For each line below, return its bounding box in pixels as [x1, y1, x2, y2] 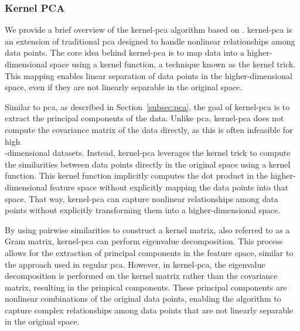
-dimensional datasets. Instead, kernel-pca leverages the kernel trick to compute [5, 146, 291, 159]
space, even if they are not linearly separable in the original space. [5, 81, 243, 93]
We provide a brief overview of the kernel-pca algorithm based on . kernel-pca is [5, 23, 292, 36]
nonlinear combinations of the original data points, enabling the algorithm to [5, 292, 281, 305]
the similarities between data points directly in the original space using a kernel [5, 158, 291, 170]
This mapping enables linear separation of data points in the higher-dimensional [5, 69, 292, 81]
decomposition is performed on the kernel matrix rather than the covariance [5, 269, 278, 282]
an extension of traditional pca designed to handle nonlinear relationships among [5, 35, 295, 47]
